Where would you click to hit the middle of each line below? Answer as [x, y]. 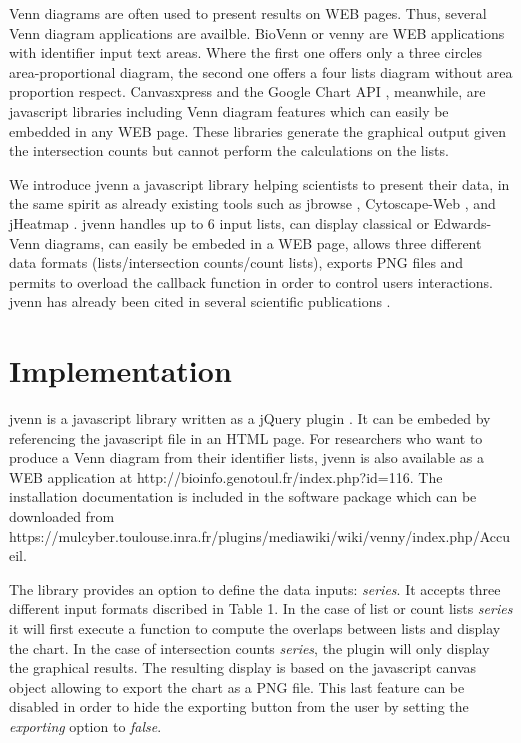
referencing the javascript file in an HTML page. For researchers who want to [246, 437]
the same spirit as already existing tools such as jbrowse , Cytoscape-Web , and [252, 203]
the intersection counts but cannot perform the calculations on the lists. [229, 150]
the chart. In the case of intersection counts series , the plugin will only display [249, 647]
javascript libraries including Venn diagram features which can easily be [229, 110]
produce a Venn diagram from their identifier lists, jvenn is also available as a [247, 457]
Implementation [120, 370]
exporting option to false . [85, 725]
